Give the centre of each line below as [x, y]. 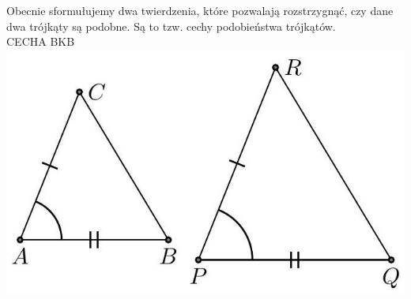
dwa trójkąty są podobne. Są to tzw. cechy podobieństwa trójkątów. [171, 26]
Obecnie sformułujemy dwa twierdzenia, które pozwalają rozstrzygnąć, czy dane [200, 10]
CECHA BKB [41, 41]
